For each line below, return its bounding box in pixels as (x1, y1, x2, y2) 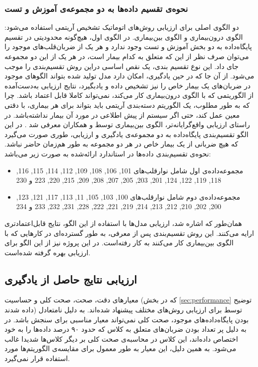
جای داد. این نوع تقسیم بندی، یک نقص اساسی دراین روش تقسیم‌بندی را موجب (4, 61, 239, 71)
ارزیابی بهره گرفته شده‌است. (4, 247, 91, 257)
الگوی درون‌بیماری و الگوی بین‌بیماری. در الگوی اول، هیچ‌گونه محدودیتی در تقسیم (4, 31, 243, 42)
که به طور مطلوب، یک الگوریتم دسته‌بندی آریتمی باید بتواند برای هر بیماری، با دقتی (4, 99, 250, 110)
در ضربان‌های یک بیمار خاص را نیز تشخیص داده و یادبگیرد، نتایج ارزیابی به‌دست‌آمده (4, 80, 251, 90)
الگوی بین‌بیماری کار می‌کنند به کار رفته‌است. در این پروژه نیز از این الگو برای (4, 237, 234, 248)
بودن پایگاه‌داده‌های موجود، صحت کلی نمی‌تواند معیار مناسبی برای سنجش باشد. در (4, 314, 249, 324)
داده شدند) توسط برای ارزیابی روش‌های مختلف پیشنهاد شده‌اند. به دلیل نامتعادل (4, 304, 242, 315)
